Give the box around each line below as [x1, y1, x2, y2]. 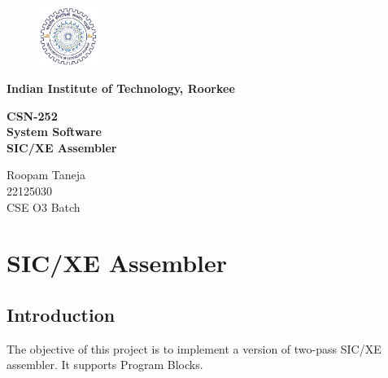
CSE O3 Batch [7, 198, 81, 215]
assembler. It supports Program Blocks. [7, 356, 203, 373]
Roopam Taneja [7, 166, 86, 183]
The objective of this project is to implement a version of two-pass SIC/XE [7, 340, 381, 357]
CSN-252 [7, 107, 58, 124]
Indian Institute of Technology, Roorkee [7, 80, 235, 97]
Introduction [7, 302, 116, 327]
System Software [7, 123, 102, 140]
